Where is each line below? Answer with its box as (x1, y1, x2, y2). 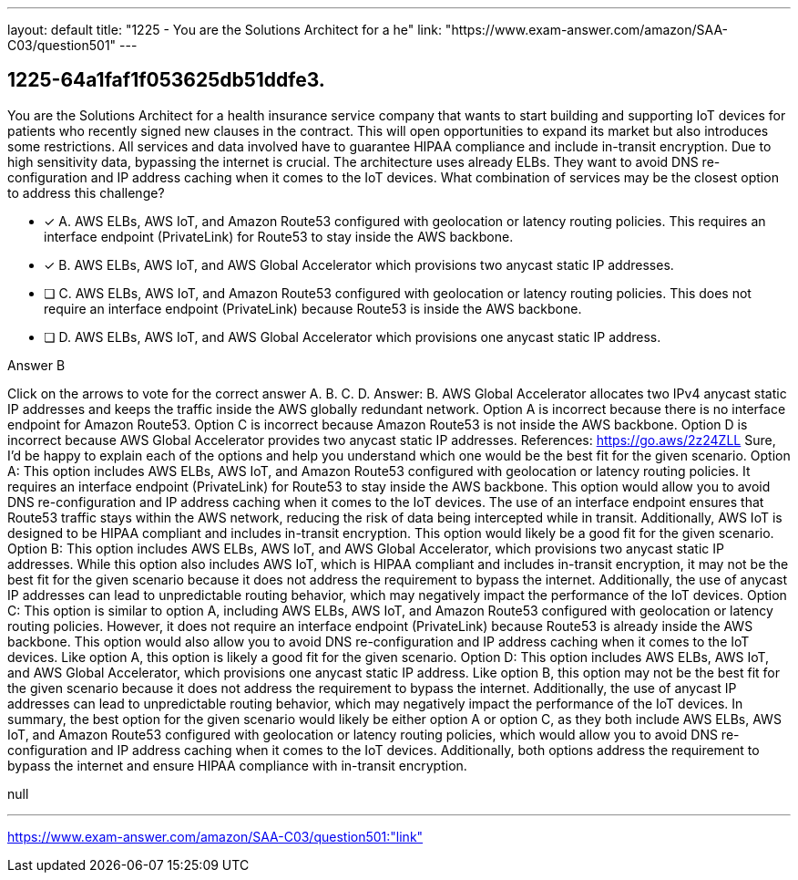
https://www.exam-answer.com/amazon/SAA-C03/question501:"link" (7, 828, 424, 844)
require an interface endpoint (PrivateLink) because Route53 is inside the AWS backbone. (44, 300, 582, 316)
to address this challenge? (7, 184, 165, 201)
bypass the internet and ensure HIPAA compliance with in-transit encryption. (7, 757, 467, 773)
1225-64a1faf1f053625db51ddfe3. (7, 68, 325, 92)
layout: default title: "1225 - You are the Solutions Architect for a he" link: (7, 22, 442, 37)
